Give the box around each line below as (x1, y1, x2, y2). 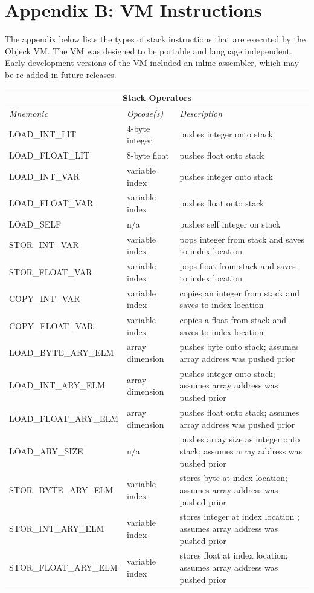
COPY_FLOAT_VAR (9, 319, 94, 332)
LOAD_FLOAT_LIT (9, 149, 90, 162)
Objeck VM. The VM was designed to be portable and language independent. (5, 44, 292, 57)
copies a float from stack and (179, 313, 286, 326)
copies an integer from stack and (179, 286, 300, 299)
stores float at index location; (179, 549, 288, 562)
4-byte (127, 122, 150, 134)
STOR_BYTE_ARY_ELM (9, 483, 113, 496)
